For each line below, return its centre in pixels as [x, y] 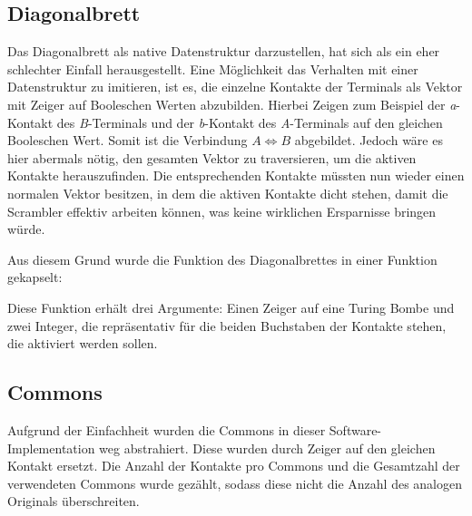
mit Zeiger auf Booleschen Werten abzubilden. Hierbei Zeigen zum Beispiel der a [232, 104]
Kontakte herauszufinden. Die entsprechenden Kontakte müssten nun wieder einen [236, 175]
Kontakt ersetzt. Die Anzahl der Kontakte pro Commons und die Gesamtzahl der [234, 466]
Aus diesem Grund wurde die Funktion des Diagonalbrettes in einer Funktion [222, 259]
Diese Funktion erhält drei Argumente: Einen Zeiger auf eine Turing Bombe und [231, 307]
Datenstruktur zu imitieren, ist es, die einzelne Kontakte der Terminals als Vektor [235, 87]
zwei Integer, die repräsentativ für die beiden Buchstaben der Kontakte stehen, [227, 325]
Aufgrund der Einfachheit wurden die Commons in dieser [167, 429]
